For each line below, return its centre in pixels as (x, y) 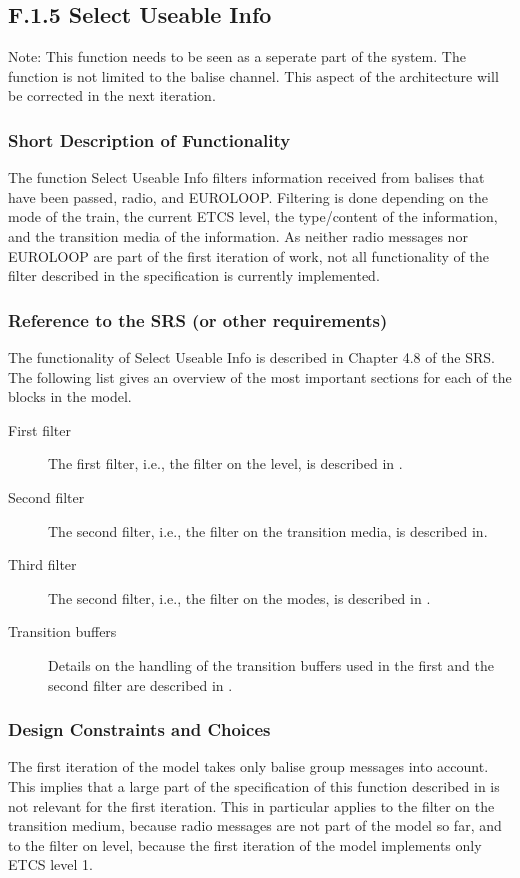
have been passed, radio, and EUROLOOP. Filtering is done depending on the (248, 196)
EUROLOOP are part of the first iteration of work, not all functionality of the (248, 255)
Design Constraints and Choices (139, 729)
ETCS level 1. (50, 864)
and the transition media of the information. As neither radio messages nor (238, 235)
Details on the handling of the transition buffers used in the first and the (271, 664)
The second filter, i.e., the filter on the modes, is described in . (239, 597)
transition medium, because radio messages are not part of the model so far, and (255, 825)
